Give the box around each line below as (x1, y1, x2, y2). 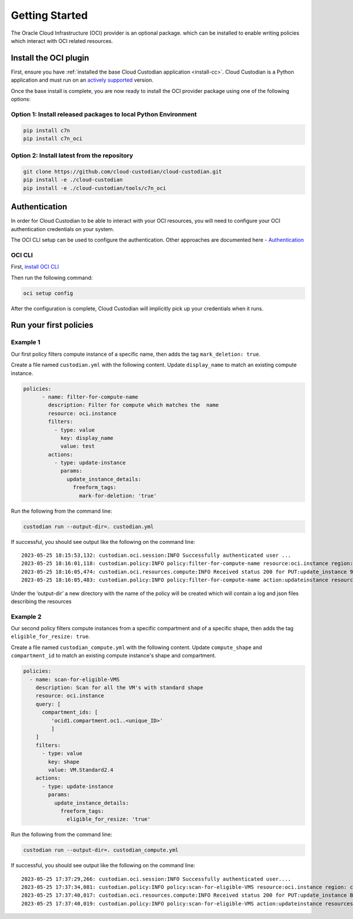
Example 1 (11, 338, 41, 346)
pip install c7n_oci (23, 135, 82, 142)
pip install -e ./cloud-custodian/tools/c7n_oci (23, 185, 166, 191)
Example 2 (11, 612, 42, 620)
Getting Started (11, 9, 88, 22)
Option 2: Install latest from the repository (11, 152, 134, 160)
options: (11, 96, 31, 103)
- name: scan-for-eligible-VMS (29, 676, 120, 683)
